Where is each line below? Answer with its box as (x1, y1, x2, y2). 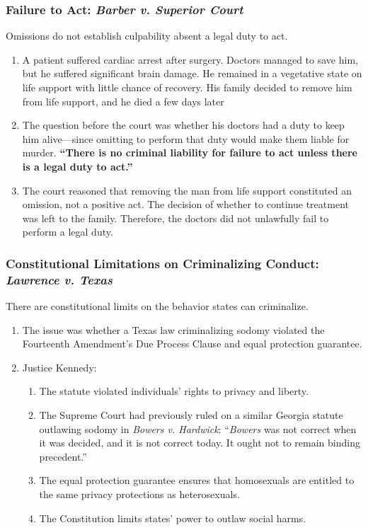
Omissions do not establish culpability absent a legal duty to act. (6, 28, 288, 43)
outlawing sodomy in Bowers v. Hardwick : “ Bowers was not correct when (39, 421, 357, 436)
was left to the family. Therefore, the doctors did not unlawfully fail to (22, 210, 329, 225)
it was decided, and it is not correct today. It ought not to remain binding (39, 435, 360, 450)
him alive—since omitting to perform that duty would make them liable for (22, 131, 350, 146)
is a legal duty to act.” (22, 159, 133, 173)
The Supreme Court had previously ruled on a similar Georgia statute (39, 408, 343, 422)
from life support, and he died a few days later (22, 93, 224, 108)
